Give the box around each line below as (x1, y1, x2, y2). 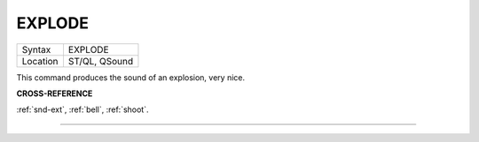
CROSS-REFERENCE (16, 88, 93, 99)
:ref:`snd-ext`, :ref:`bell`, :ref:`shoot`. (16, 104, 149, 115)
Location (21, 55, 59, 67)
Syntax (21, 43, 51, 56)
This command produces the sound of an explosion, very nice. (16, 71, 246, 83)
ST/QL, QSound (67, 55, 133, 67)
